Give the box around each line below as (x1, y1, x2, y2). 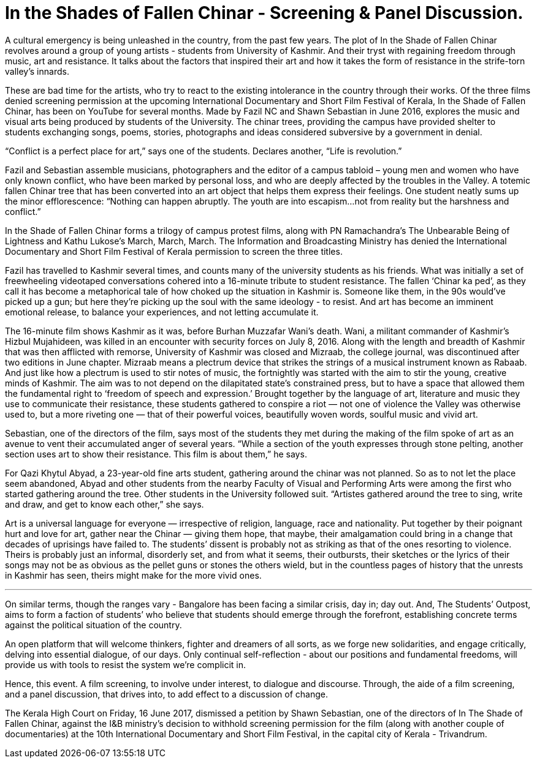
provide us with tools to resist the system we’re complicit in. (5, 659, 246, 670)
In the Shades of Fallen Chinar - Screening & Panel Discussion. (5, 2, 524, 23)
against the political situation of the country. (5, 619, 182, 630)
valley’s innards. (5, 66, 69, 77)
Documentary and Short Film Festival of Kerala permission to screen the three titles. (5, 246, 343, 257)
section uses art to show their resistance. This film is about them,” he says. (5, 448, 307, 459)
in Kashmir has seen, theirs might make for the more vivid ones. (5, 569, 262, 581)
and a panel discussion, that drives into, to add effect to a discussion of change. (5, 688, 329, 699)
